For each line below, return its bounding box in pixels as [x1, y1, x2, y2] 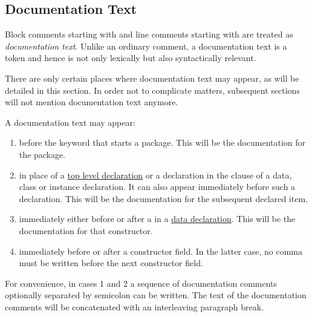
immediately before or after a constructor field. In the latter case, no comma [19, 244, 302, 257]
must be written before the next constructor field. [19, 257, 203, 269]
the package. [19, 148, 66, 160]
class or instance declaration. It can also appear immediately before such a [19, 180, 296, 193]
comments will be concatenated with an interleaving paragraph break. [5, 300, 264, 313]
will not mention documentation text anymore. [5, 96, 178, 108]
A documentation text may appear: [5, 116, 135, 128]
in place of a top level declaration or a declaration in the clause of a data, [19, 168, 292, 181]
